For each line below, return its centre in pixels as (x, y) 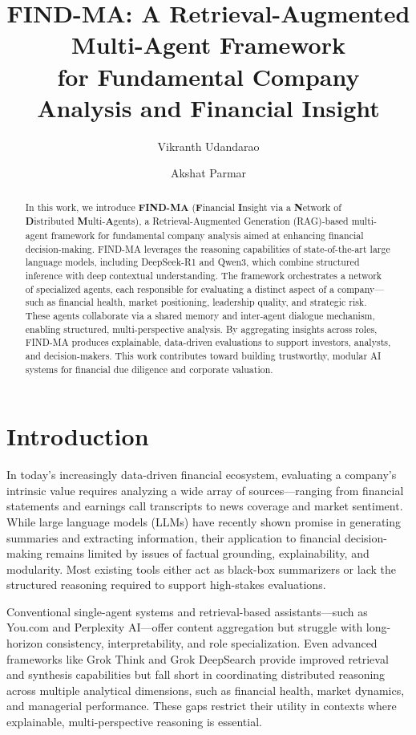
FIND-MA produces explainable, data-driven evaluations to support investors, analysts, (208, 342)
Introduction (78, 436)
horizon (25, 643)
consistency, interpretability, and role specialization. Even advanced (212, 643)
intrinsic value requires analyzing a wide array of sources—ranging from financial (205, 490)
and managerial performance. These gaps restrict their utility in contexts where (202, 706)
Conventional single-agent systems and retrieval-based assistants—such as (187, 611)
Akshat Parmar (208, 173)
